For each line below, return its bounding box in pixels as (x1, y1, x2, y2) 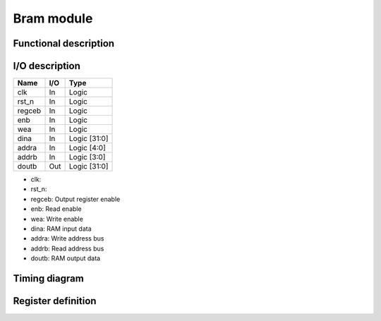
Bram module (13, 11, 93, 26)
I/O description (13, 60, 80, 72)
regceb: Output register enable (30, 195, 121, 203)
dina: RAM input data (30, 224, 92, 233)
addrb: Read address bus (30, 244, 104, 253)
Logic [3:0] (68, 152, 106, 162)
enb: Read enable (30, 205, 82, 213)
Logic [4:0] (68, 143, 106, 153)
